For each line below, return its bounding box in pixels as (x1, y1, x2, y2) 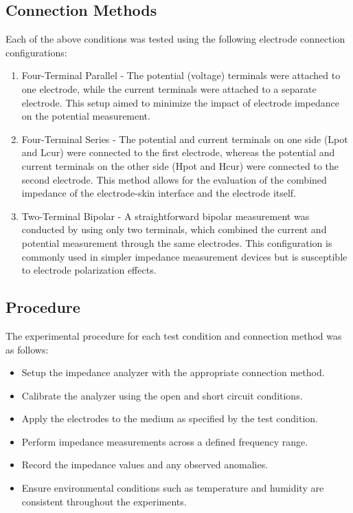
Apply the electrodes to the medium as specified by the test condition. (21, 411, 319, 426)
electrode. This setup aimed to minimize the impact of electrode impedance (21, 95, 339, 109)
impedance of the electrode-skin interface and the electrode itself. (21, 186, 297, 200)
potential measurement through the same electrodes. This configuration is (21, 235, 332, 250)
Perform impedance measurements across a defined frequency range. (21, 434, 308, 448)
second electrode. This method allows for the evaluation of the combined (21, 172, 327, 186)
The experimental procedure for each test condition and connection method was (5, 328, 342, 342)
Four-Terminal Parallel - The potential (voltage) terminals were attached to (21, 68, 341, 83)
